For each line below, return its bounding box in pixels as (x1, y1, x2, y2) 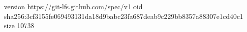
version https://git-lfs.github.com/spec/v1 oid (4, 1, 143, 11)
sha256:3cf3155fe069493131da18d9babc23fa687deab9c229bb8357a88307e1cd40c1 (4, 11, 244, 21)
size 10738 (4, 20, 34, 31)
